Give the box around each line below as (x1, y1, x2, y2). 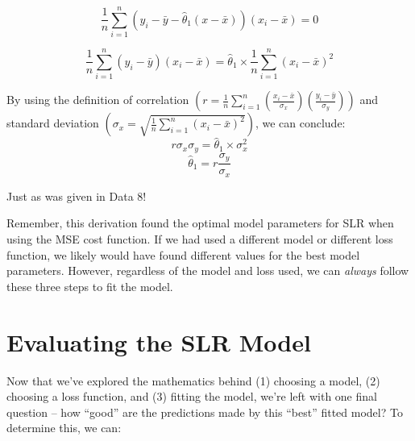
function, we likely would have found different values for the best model (6, 246, 360, 263)
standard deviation (6, 114, 99, 131)
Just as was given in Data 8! (6, 187, 147, 204)
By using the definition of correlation (6, 91, 189, 108)
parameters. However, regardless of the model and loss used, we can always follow (6, 262, 409, 279)
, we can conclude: (255, 114, 346, 131)
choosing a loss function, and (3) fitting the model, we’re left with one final (6, 388, 377, 405)
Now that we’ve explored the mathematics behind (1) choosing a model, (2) (6, 372, 380, 389)
